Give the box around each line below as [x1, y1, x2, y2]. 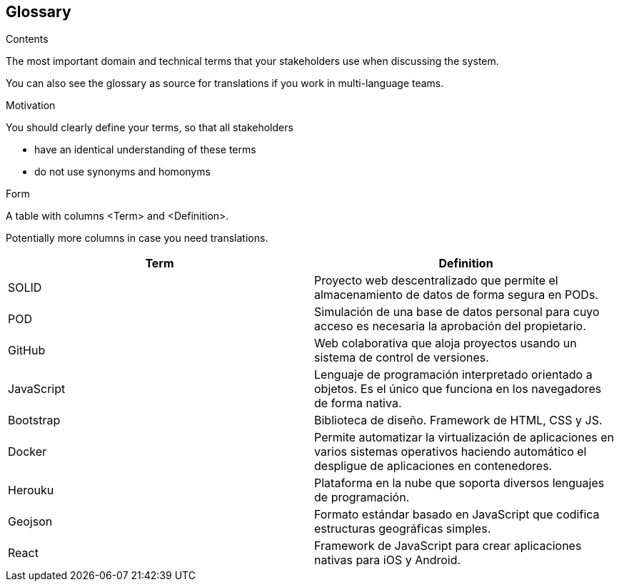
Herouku [8, 483, 54, 498]
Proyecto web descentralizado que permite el [314, 273, 558, 288]
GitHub [8, 343, 46, 358]
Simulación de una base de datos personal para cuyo [314, 305, 600, 320]
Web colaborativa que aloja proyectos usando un [314, 336, 577, 351]
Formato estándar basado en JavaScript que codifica [314, 507, 600, 522]
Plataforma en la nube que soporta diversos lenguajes [314, 476, 605, 491]
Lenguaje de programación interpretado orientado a [314, 367, 593, 382]
